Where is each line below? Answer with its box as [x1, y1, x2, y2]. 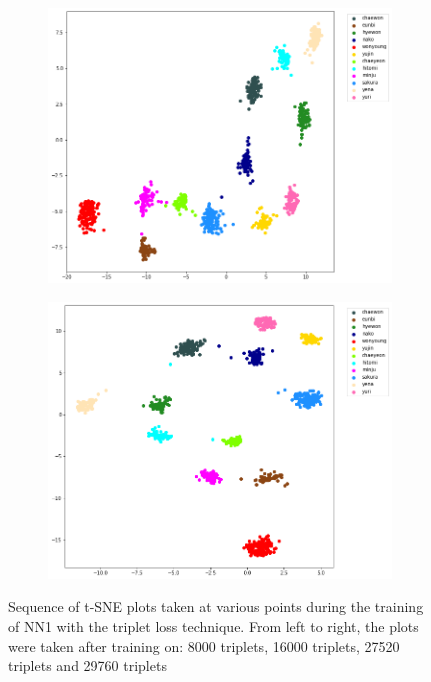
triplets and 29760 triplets [8, 655, 167, 676]
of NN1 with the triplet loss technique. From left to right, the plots [8, 615, 419, 636]
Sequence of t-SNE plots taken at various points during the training [8, 596, 424, 617]
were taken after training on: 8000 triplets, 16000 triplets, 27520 [8, 635, 400, 656]
